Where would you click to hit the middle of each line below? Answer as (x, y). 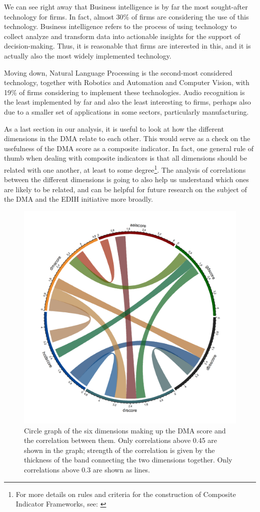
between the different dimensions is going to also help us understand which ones (126, 179)
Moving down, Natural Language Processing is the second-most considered (118, 72)
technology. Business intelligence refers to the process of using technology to (120, 26)
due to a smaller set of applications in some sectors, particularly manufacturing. (126, 111)
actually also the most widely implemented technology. (88, 55)
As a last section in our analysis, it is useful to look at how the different (114, 128)
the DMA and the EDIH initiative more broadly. (78, 199)
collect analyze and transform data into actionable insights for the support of (122, 36)
